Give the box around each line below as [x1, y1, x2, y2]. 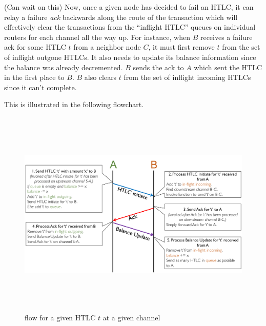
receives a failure [200, 31, 253, 42]
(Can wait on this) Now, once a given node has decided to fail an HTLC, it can [4, 2, 254, 12]
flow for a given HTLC [25, 312, 96, 323]
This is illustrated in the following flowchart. [4, 99, 144, 110]
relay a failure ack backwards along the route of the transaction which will [4, 11, 238, 22]
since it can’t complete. [4, 81, 77, 92]
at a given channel [103, 312, 160, 323]
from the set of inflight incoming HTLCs [124, 72, 251, 83]
